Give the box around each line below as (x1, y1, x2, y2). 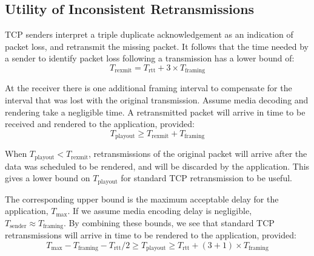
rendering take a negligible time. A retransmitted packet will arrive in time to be (5, 105, 306, 118)
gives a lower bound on (5, 171, 90, 184)
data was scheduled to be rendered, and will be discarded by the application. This (5, 159, 310, 172)
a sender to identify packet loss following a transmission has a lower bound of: (5, 52, 295, 64)
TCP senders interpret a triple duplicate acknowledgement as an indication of (5, 28, 293, 41)
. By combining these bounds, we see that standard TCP (63, 216, 275, 229)
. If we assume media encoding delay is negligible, (67, 204, 252, 217)
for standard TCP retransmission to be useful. (121, 171, 292, 184)
